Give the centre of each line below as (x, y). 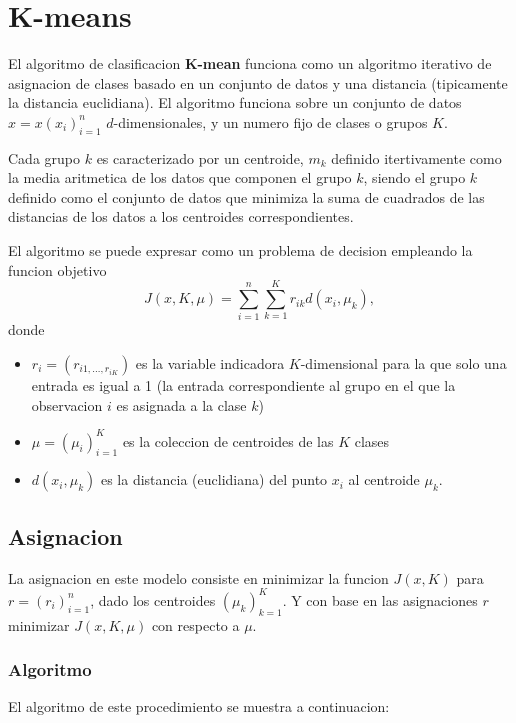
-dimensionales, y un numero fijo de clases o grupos (270, 121)
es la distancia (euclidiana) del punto (214, 479)
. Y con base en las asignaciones (380, 599)
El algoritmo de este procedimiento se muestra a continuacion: (199, 706)
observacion (67, 404)
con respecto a (195, 624)
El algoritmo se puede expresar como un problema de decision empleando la (240, 250)
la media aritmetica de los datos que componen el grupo (180, 177)
